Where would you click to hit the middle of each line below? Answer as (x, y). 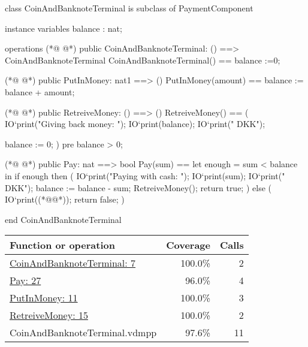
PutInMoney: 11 (44, 298)
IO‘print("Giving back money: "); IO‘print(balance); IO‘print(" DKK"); (135, 124)
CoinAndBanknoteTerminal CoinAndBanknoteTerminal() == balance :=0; (143, 60)
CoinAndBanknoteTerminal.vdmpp (83, 333)
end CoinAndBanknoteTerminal (63, 219)
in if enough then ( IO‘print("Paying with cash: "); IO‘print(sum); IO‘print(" (145, 175)
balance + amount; (40, 91)
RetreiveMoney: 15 (49, 315)
